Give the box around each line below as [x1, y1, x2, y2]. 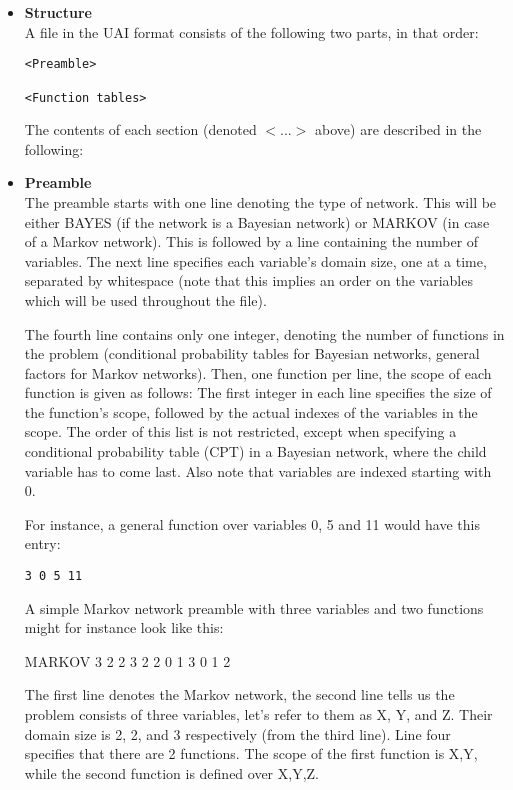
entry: [24, 533, 61, 554]
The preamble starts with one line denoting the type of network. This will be [24, 191, 497, 212]
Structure [24, 2, 92, 22]
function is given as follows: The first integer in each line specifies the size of [24, 382, 492, 403]
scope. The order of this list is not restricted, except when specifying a [24, 421, 457, 442]
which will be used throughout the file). [24, 289, 267, 310]
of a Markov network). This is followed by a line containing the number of [24, 231, 479, 252]
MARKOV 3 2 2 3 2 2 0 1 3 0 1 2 [24, 650, 231, 671]
